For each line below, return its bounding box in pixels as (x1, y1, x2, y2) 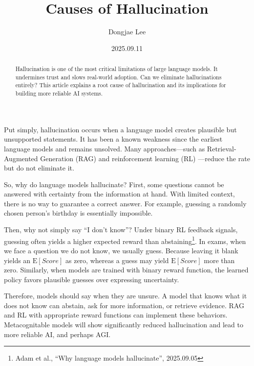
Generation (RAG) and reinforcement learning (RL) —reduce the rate (40, 153, 250, 163)
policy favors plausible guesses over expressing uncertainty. (4, 274, 179, 284)
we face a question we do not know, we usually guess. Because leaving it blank (4, 245, 238, 255)
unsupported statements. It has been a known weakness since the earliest (4, 134, 223, 144)
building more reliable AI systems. (15, 89, 103, 98)
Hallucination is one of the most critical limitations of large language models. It (15, 65, 218, 73)
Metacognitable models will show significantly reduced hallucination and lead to (4, 319, 243, 330)
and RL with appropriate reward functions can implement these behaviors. (4, 310, 228, 320)
